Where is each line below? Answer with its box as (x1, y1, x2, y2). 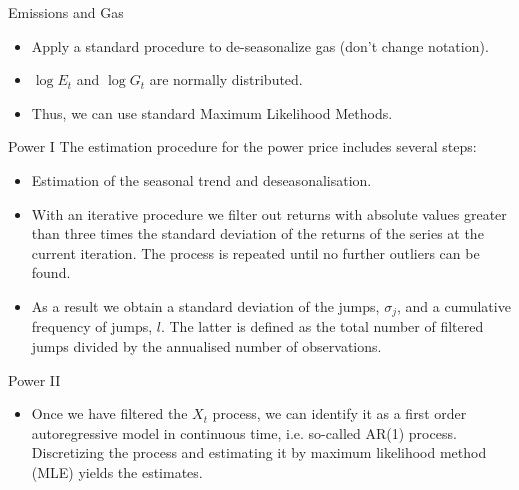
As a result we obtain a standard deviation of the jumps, (31, 295, 380, 316)
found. (31, 262, 71, 283)
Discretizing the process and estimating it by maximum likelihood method (31, 442, 487, 463)
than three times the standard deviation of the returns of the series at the (31, 223, 484, 244)
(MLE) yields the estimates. (31, 461, 203, 482)
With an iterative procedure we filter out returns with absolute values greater (31, 203, 507, 224)
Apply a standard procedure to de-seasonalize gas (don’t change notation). (31, 35, 489, 56)
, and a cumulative (396, 295, 511, 316)
